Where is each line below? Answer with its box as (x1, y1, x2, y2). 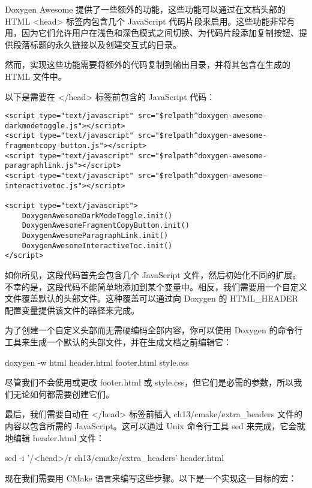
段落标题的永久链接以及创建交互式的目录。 (13, 38, 181, 50)
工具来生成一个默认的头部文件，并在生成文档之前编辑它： (5, 335, 232, 348)
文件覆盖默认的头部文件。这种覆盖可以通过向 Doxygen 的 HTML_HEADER (5, 292, 298, 305)
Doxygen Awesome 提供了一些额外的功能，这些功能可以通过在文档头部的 (5, 3, 286, 15)
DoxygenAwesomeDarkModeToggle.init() (22, 211, 173, 220)
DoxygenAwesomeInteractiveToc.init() (22, 241, 173, 250)
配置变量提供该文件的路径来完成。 (5, 303, 139, 316)
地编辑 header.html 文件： (5, 431, 105, 444)
